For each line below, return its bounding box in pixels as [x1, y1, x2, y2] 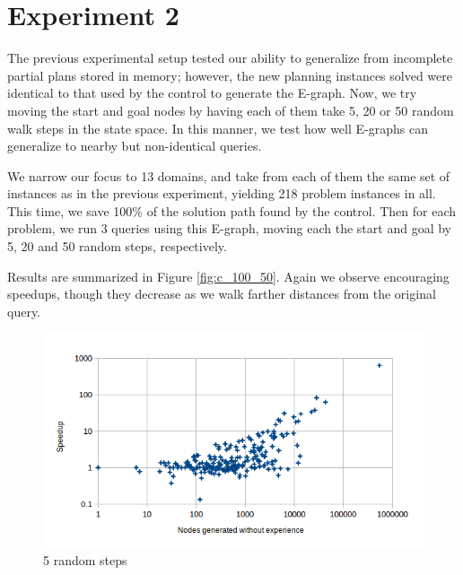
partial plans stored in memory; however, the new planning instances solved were [7, 65, 453, 84]
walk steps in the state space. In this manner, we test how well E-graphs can [7, 118, 428, 137]
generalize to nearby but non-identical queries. [7, 136, 262, 155]
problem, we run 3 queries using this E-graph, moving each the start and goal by [7, 219, 451, 238]
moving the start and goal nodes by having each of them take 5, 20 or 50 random [7, 100, 454, 119]
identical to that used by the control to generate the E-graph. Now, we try [7, 83, 417, 102]
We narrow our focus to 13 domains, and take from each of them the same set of [7, 166, 450, 185]
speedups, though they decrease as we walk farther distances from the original [7, 284, 436, 303]
